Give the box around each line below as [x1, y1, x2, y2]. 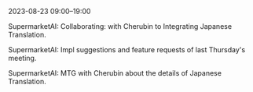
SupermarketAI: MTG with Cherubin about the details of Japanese [8, 69, 222, 77]
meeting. [8, 54, 37, 62]
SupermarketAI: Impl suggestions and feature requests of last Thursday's [8, 45, 246, 54]
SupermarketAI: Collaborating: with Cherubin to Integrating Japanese [8, 22, 233, 30]
